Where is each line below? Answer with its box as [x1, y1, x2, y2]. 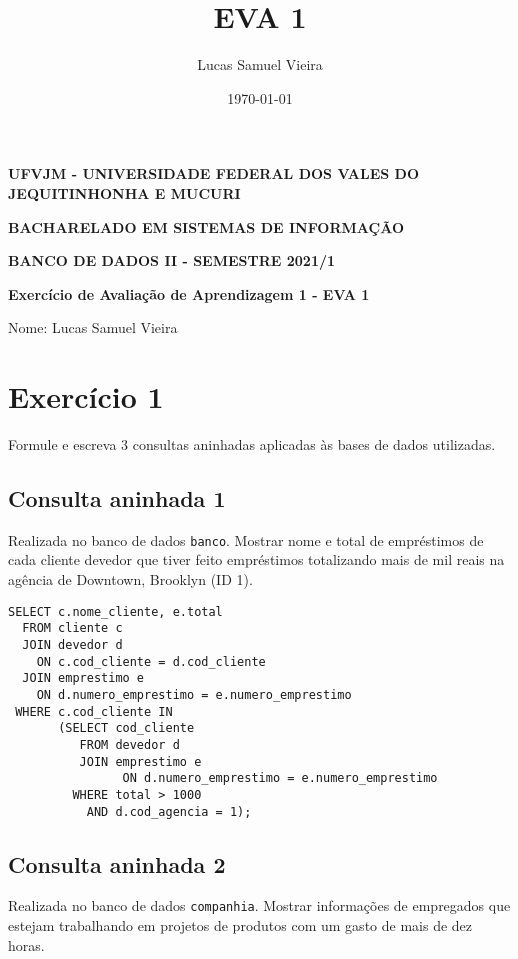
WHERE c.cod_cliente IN [15, 704, 173, 719]
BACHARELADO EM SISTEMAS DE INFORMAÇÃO [8, 216, 404, 237]
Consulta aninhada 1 [8, 482, 226, 513]
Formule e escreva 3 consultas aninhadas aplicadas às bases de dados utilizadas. [8, 434, 496, 454]
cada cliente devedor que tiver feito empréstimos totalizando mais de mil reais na [8, 549, 505, 570]
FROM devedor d [79, 737, 180, 752]
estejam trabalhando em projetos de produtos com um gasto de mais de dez [8, 915, 473, 936]
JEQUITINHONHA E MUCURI [8, 182, 241, 203]
